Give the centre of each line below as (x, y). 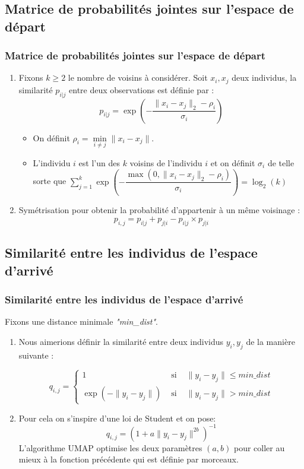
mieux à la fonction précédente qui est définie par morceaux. (129, 459)
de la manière (270, 341)
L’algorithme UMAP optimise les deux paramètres (110, 447)
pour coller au (259, 447)
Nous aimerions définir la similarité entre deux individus (121, 341)
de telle (281, 162)
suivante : (36, 355)
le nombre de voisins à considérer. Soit (138, 77)
